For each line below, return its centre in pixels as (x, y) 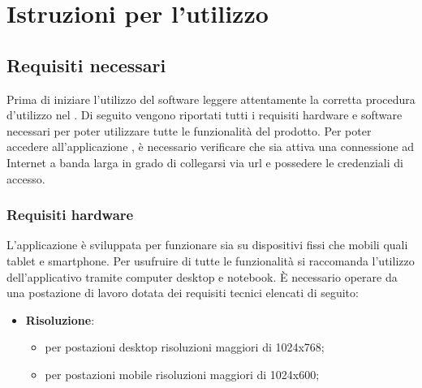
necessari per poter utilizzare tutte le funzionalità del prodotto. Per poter (189, 130)
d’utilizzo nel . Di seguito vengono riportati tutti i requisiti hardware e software (205, 115)
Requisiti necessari (86, 65)
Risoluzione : (60, 319)
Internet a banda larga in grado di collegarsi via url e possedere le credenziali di (205, 162)
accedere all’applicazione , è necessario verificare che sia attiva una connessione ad (211, 147)
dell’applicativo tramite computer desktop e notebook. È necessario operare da (202, 276)
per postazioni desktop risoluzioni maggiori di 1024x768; (185, 347)
